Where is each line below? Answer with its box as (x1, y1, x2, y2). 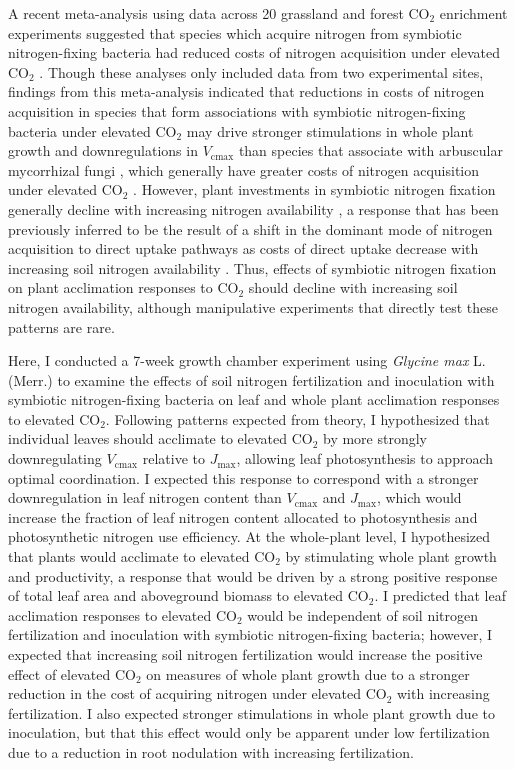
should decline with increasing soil (248, 277, 458, 298)
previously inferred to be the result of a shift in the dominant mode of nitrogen (8, 218, 493, 239)
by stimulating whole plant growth (285, 546, 497, 567)
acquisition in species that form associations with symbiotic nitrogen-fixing (8, 100, 466, 121)
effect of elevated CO (8, 663, 136, 684)
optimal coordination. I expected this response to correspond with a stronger (8, 467, 479, 488)
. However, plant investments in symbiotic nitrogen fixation (133, 179, 496, 200)
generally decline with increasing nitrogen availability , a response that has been (8, 198, 499, 219)
